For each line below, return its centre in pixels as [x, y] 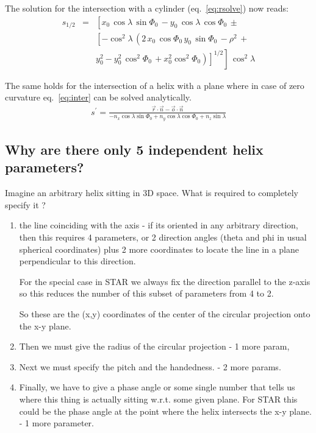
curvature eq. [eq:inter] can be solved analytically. [98, 97]
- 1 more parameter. [57, 423]
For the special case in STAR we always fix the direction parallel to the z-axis [165, 281]
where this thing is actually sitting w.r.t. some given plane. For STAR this [158, 399]
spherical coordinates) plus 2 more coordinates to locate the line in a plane [159, 249]
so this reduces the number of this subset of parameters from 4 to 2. [146, 293]
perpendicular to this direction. [77, 261]
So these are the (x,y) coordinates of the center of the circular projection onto [165, 314]
